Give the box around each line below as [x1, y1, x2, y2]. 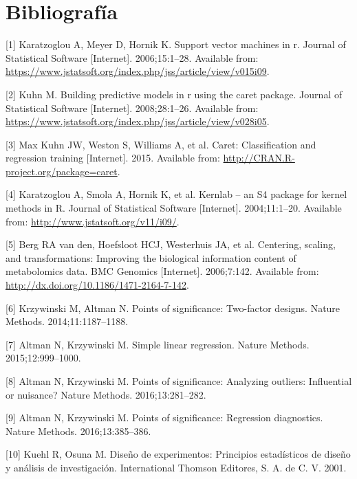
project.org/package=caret [6, 164, 118, 178]
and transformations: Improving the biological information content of [6, 250, 296, 265]
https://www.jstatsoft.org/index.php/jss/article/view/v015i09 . [6, 64, 270, 78]
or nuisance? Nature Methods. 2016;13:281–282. [6, 387, 206, 401]
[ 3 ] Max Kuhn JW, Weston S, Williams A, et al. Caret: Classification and [6, 137, 316, 151]
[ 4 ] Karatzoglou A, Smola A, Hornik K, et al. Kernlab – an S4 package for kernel [6, 187, 347, 201]
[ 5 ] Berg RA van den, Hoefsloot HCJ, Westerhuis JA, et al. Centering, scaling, [6, 237, 336, 252]
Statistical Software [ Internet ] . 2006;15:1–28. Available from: [6, 50, 259, 65]
